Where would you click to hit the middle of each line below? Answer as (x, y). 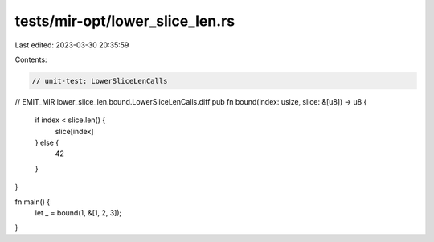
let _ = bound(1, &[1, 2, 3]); (78, 213)
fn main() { (33, 202)
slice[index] (74, 131)
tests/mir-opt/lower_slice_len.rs (125, 21)
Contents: (31, 59)
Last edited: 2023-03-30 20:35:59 (72, 45)
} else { (47, 143)
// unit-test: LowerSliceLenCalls (100, 81)
